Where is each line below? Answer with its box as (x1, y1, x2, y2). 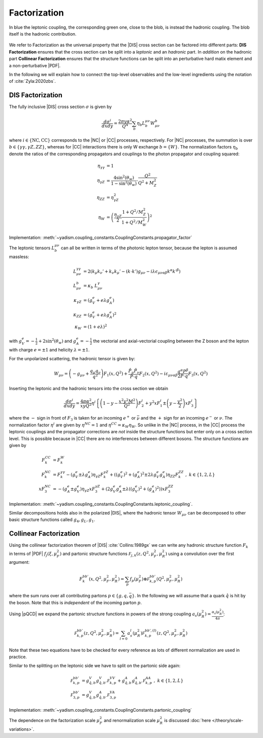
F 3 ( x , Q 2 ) (188, 370, 208, 377)
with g (9, 338, 22, 344)
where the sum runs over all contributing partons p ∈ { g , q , (9, 593, 129, 599)
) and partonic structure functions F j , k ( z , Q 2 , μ (59, 550, 154, 557)
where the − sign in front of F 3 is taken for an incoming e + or (9, 414, 136, 422)
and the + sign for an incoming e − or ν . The (140, 414, 233, 421)
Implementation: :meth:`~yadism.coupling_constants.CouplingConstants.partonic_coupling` (9, 707, 192, 713)
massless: (9, 254, 29, 259)
